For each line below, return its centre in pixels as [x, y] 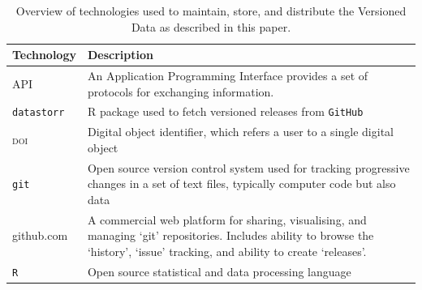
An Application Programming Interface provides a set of [228, 76]
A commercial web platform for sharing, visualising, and [227, 219]
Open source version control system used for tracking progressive [248, 167]
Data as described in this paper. [211, 26]
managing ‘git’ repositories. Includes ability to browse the [230, 235]
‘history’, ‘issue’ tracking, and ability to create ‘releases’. [227, 252]
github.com [40, 235]
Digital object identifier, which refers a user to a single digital [240, 132]
